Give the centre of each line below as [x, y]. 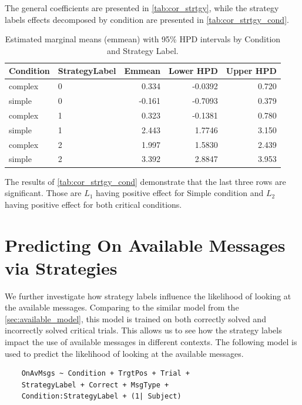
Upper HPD [251, 71]
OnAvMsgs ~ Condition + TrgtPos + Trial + [105, 374]
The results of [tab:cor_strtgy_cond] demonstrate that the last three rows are [145, 181]
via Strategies [61, 267]
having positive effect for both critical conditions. [93, 204]
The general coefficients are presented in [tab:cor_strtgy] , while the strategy [142, 8]
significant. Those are [43, 193]
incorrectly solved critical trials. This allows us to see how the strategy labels [143, 330]
